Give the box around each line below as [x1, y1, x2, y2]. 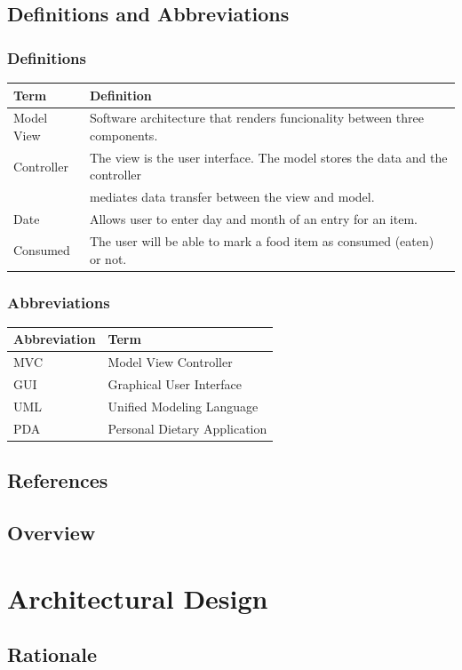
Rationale [7, 641, 97, 668]
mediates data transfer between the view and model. [89, 187, 375, 206]
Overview [7, 518, 96, 546]
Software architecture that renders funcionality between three [89, 108, 424, 127]
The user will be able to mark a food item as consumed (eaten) [89, 231, 434, 250]
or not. [89, 249, 127, 267]
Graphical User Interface [108, 375, 242, 393]
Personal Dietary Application [108, 419, 267, 437]
